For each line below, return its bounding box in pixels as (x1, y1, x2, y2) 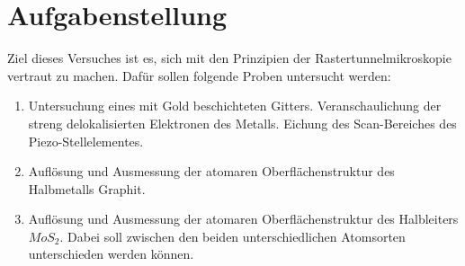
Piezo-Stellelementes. (28, 131, 144, 150)
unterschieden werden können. (28, 244, 194, 263)
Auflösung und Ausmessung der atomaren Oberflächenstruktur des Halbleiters (28, 209, 459, 228)
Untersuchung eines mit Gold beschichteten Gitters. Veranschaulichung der (28, 96, 442, 115)
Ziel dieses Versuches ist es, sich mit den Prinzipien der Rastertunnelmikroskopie (7, 49, 452, 67)
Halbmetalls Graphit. (28, 179, 146, 198)
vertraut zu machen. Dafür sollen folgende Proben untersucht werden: (7, 66, 391, 84)
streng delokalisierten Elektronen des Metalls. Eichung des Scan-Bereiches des (28, 113, 457, 132)
